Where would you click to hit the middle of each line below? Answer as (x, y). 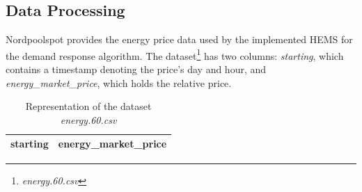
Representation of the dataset (88, 106)
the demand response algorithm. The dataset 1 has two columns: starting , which (175, 54)
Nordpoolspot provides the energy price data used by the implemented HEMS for (179, 39)
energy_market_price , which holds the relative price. (119, 82)
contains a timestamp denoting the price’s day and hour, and (136, 69)
